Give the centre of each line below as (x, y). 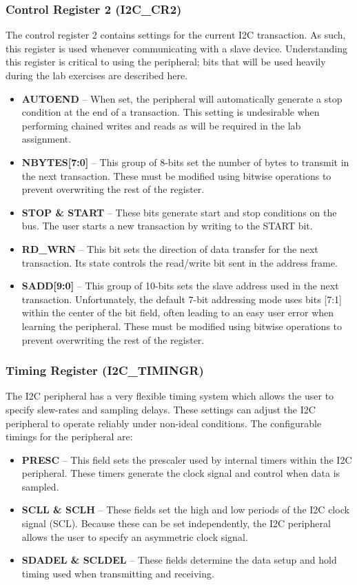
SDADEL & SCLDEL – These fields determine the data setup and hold (179, 560)
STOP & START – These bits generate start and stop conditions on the (179, 212)
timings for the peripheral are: (69, 437)
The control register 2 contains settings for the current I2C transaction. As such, (176, 35)
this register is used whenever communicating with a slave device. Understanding (177, 48)
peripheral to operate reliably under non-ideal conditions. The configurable (164, 423)
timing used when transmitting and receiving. (118, 573)
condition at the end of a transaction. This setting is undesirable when (171, 112)
